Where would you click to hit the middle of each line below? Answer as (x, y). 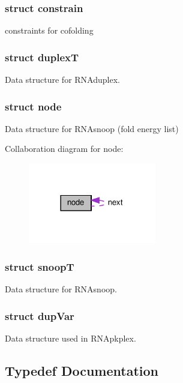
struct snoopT (40, 266)
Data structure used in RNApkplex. (70, 338)
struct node (33, 106)
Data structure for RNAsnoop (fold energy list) (92, 128)
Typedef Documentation (82, 371)
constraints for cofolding (49, 30)
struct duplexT (42, 57)
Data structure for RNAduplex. (62, 80)
